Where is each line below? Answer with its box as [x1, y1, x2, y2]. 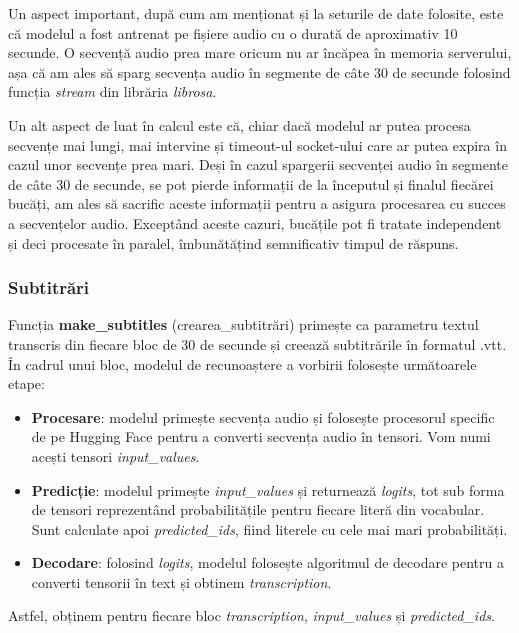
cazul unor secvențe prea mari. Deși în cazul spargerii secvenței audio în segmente [8, 154, 509, 175]
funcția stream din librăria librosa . [8, 81, 217, 102]
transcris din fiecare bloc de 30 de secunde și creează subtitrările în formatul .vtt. [8, 333, 507, 354]
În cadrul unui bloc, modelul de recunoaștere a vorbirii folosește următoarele [8, 353, 477, 374]
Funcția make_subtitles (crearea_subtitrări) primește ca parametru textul [8, 314, 479, 335]
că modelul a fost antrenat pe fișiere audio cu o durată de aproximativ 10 [8, 22, 458, 43]
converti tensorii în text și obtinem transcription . [31, 571, 332, 592]
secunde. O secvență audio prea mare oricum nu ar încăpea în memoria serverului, [8, 42, 512, 63]
